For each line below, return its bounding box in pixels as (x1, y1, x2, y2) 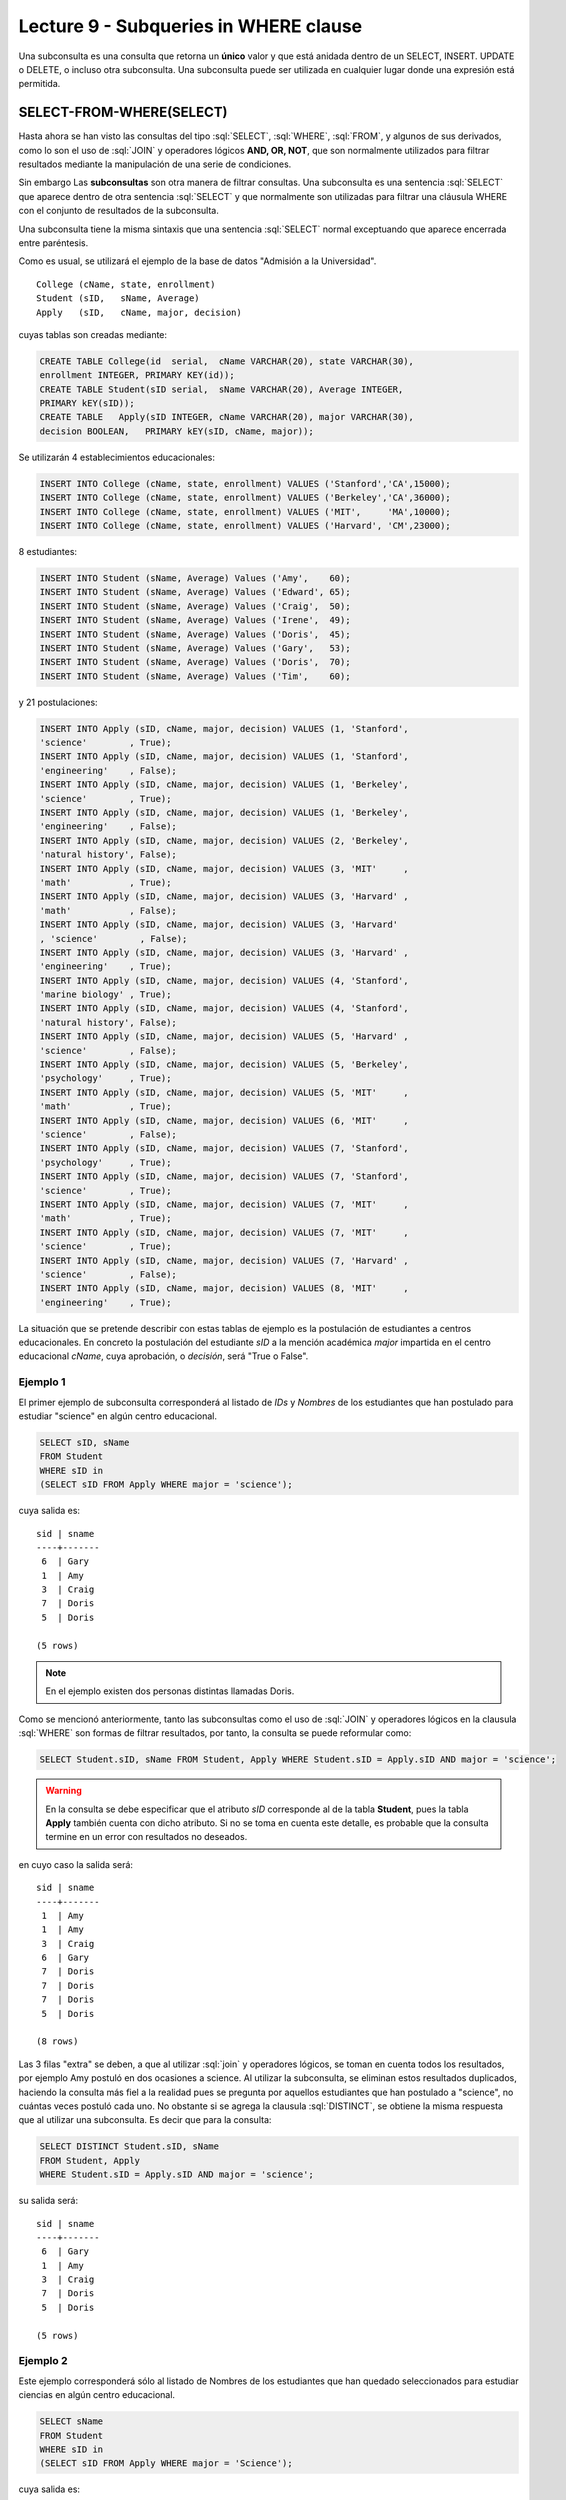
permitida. (18, 78, 61, 90)
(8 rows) (36, 2036, 79, 2047)
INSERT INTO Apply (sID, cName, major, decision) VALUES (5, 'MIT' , (39, 1086, 409, 1098)
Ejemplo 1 (18, 1375, 66, 1389)
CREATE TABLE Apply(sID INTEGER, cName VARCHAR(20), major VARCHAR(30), (39, 411, 415, 423)
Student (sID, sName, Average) (36, 293, 200, 304)
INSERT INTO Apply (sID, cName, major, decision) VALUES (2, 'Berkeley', (39, 835, 409, 846)
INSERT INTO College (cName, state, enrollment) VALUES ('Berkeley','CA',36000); (39, 492, 452, 504)
